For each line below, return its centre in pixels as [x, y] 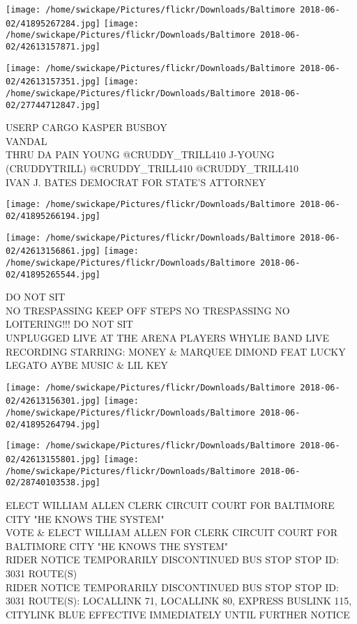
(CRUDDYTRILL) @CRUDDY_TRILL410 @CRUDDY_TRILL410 [152, 168]
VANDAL [26, 140]
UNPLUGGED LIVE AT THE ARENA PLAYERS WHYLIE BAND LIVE [167, 337]
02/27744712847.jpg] [53, 105]
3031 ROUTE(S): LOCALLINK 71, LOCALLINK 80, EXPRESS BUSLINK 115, [179, 601]
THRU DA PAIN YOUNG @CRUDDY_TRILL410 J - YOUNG [140, 154]
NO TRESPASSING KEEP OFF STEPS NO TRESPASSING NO [148, 310]
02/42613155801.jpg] [53, 459]
